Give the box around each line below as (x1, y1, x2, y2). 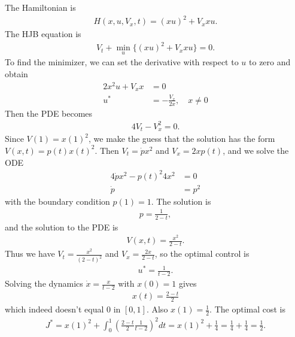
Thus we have (5, 247, 55, 260)
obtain (5, 68, 28, 80)
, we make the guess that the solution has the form (89, 132, 275, 145)
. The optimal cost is (209, 303, 286, 315)
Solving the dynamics (5, 277, 83, 290)
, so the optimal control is (154, 247, 250, 260)
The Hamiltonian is (5, 1, 76, 13)
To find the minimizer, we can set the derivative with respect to (5, 56, 239, 68)
